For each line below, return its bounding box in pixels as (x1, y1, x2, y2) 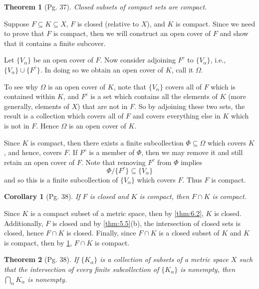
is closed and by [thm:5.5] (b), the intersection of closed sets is (52, 217, 241, 228)
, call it (171, 64, 194, 74)
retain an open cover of (4, 156, 75, 167)
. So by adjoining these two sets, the (134, 100, 245, 111)
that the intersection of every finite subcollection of (4, 263, 159, 274)
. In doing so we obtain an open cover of (40, 64, 164, 74)
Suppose (4, 18, 29, 28)
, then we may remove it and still (141, 147, 243, 157)
